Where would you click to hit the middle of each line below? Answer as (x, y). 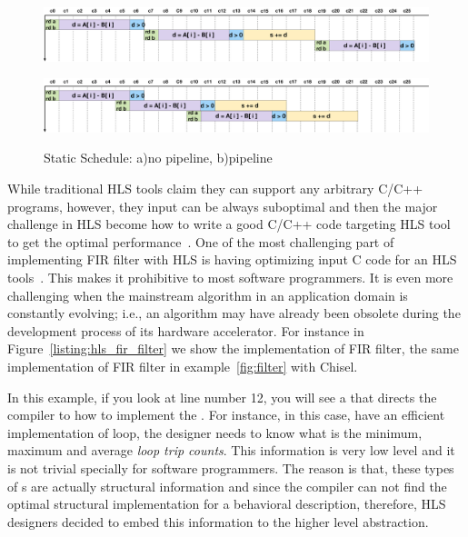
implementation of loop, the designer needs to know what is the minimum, (215, 432)
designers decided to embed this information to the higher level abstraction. (218, 521)
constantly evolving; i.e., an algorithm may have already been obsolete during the (234, 313)
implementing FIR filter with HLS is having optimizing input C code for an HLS (232, 259)
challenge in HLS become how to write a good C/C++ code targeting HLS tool (229, 224)
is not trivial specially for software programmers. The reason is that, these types (231, 467)
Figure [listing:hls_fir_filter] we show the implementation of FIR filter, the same (233, 348)
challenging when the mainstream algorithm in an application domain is (208, 295)
